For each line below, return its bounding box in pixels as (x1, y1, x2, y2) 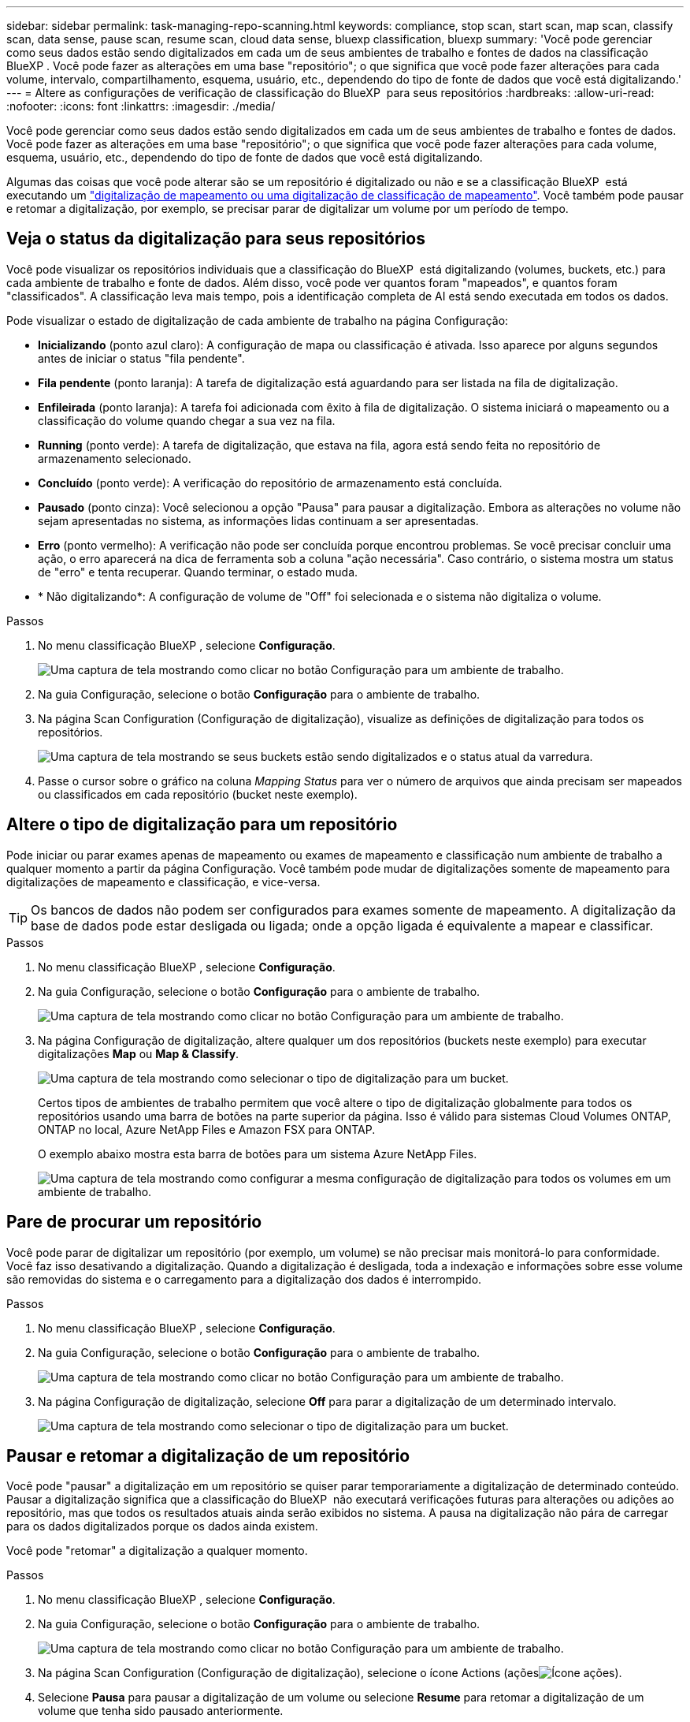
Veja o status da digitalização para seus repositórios (6, 229, 425, 249)
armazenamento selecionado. (38, 451, 191, 465)
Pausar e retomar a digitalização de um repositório (6, 1445, 410, 1466)
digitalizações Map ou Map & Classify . (38, 1046, 239, 1060)
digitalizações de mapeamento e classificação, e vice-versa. (6, 874, 321, 889)
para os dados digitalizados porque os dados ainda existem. (6, 1519, 318, 1534)
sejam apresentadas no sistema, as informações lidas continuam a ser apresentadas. (38, 513, 479, 527)
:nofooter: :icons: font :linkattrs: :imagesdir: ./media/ (6, 99, 276, 113)
